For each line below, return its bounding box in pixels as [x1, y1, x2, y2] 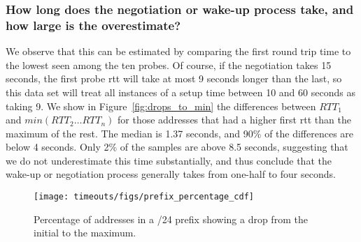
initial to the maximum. [34, 225, 136, 240]
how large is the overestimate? [6, 16, 181, 33]
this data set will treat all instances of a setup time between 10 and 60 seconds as [6, 84, 355, 99]
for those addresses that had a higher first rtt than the [118, 112, 351, 127]
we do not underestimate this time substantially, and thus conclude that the [6, 153, 332, 167]
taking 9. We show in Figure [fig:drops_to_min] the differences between [6, 98, 316, 113]
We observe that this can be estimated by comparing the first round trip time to [6, 44, 351, 59]
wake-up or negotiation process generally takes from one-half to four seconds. [6, 167, 336, 181]
